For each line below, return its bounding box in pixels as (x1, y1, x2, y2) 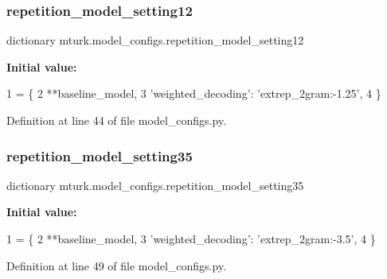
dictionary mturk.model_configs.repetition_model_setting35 (6, 176, 304, 193)
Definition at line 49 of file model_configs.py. (6, 257, 227, 273)
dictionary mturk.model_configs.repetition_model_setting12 (6, 32, 304, 48)
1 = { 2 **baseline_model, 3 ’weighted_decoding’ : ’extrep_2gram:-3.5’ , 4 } (6, 231, 376, 246)
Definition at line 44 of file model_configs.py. (6, 112, 227, 128)
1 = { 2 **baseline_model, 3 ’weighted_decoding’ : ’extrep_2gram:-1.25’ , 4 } (6, 85, 381, 102)
